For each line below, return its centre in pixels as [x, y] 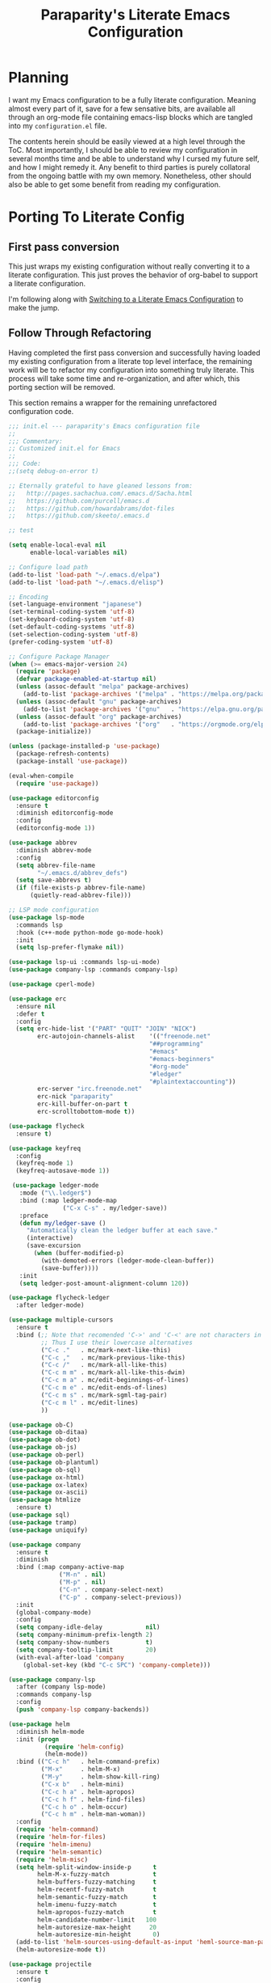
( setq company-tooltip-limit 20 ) [86, 1650]
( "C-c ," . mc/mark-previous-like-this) [113, 1357]
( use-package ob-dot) [45, 1440]
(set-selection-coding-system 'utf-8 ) [73, 634]
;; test [21, 531]
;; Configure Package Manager [59, 657]
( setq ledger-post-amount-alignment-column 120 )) [104, 1283]
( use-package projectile [50, 1964]
